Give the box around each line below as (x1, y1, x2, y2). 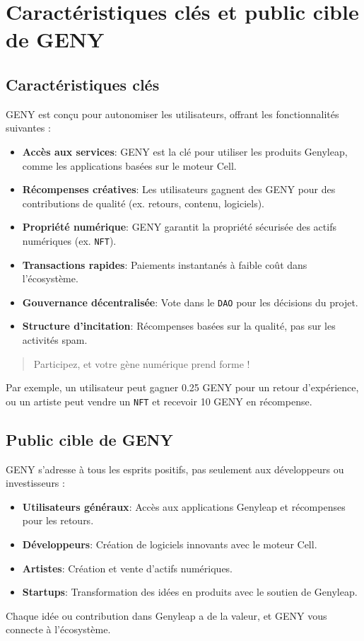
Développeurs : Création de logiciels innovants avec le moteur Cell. (22, 537, 317, 552)
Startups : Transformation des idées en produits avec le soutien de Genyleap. (22, 584, 358, 599)
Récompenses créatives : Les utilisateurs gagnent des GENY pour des (22, 182, 336, 197)
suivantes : (6, 120, 51, 135)
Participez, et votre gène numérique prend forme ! (33, 356, 250, 371)
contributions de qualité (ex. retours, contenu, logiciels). (22, 195, 264, 210)
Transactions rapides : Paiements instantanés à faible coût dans (22, 257, 307, 272)
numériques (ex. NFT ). (22, 233, 117, 248)
